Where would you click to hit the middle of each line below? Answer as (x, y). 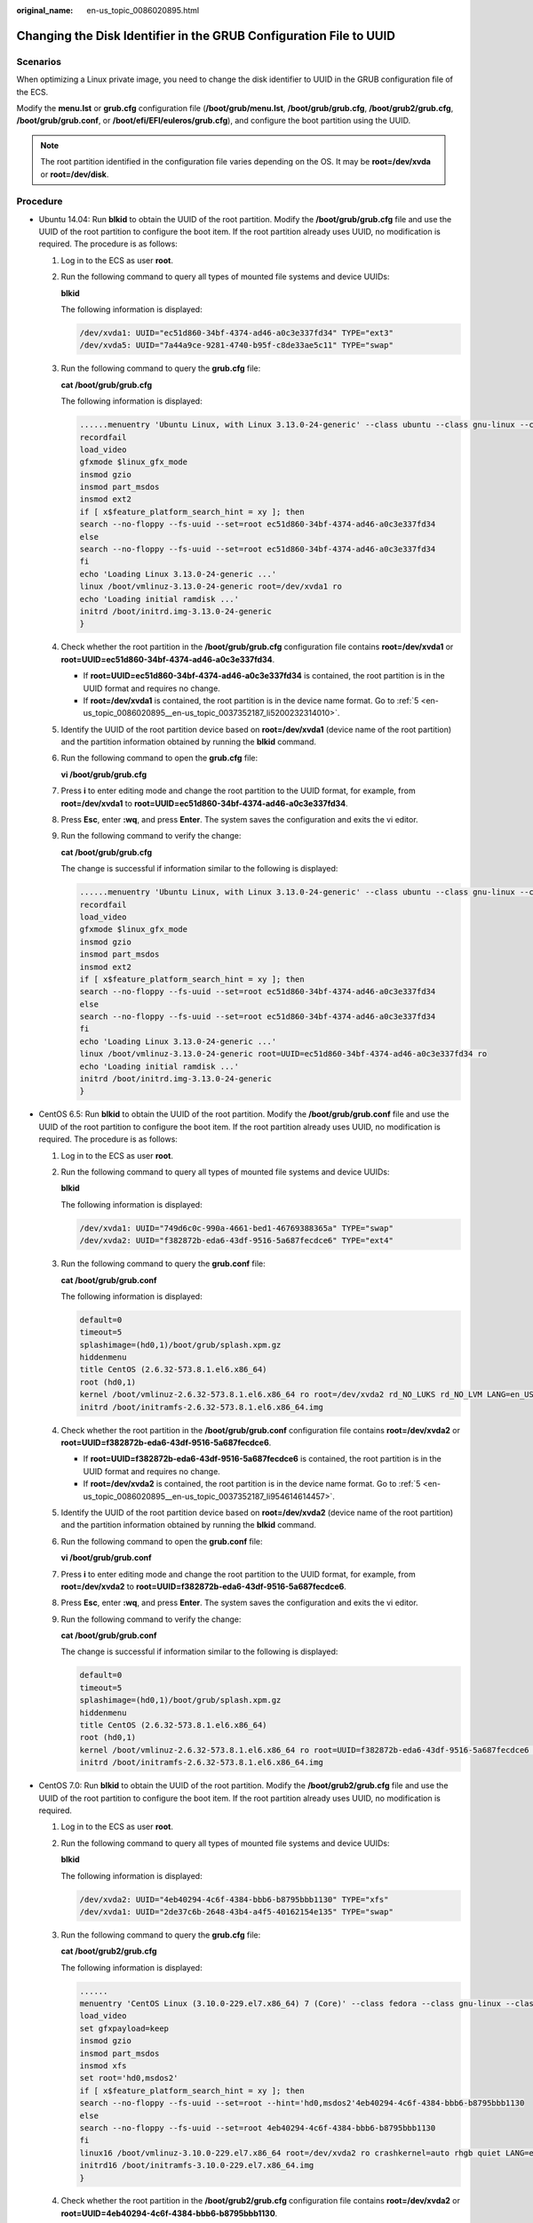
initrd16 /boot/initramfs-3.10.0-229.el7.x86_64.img (197, 2166)
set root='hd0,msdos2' (129, 2078)
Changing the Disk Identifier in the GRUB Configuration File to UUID (206, 36)
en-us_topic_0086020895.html (143, 10)
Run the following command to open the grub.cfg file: (159, 758)
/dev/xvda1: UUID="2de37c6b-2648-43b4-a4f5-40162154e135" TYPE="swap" (237, 1911)
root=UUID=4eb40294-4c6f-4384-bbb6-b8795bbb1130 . (169, 2213)
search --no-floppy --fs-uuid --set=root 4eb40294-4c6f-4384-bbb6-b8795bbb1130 (258, 2128)
